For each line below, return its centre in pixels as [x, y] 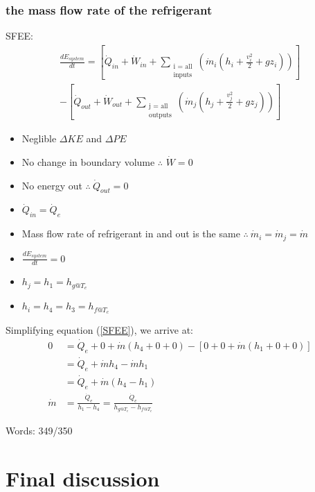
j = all [159, 107]
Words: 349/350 [39, 430]
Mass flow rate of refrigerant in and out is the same [131, 234]
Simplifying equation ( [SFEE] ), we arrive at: [100, 330]
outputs [160, 116]
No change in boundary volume [88, 161]
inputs [183, 75]
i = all [183, 66]
